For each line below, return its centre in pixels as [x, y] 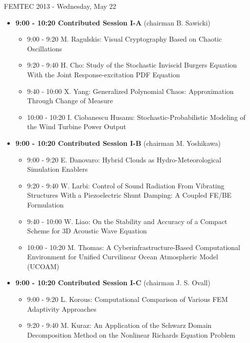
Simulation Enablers [57, 169]
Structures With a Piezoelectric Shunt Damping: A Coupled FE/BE [129, 195]
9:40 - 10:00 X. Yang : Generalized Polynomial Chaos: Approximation [130, 91]
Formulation [45, 204]
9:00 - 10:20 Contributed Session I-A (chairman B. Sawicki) [113, 22]
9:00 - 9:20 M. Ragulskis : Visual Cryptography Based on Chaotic [125, 39]
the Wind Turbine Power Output [77, 126]
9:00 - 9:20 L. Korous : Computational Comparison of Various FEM [127, 299]
